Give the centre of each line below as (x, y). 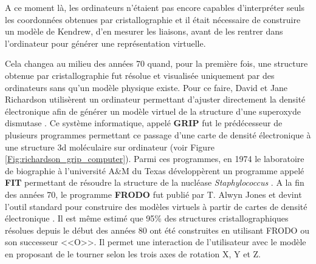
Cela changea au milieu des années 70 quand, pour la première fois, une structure (156, 63)
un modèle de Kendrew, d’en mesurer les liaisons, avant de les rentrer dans (144, 31)
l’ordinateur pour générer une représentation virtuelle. (105, 43)
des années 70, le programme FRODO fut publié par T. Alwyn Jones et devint (153, 194)
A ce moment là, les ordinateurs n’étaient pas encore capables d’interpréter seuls (155, 7)
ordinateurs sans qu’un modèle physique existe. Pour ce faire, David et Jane (146, 87)
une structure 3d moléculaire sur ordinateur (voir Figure (110, 147)
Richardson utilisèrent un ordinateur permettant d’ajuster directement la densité (155, 99)
